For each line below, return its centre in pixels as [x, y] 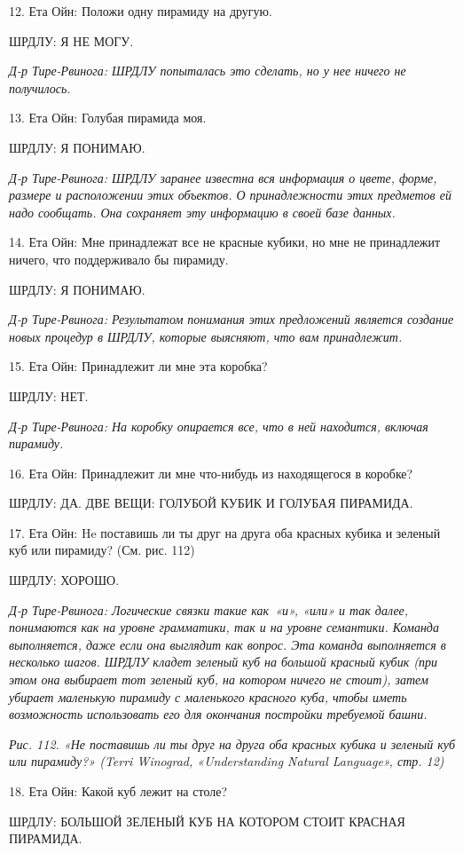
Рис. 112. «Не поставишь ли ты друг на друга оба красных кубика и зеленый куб [232, 743]
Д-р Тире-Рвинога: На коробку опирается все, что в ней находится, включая [219, 426]
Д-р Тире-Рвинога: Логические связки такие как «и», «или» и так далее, [209, 609]
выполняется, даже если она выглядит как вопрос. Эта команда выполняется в [228, 644]
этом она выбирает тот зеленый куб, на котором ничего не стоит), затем [219, 679]
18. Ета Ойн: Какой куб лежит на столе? [118, 791]
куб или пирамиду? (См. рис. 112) [102, 550]
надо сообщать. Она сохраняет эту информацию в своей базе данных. [202, 212]
